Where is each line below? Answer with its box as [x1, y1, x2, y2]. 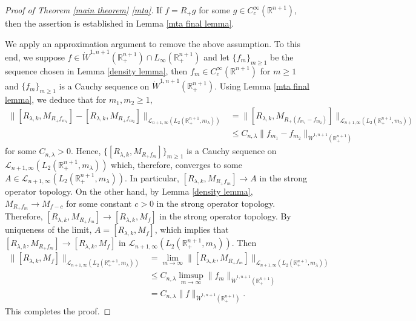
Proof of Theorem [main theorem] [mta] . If [5, 4, 162, 16]
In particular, [130, 171, 179, 184]
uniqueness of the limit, [5, 223, 92, 236]
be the [270, 50, 294, 63]
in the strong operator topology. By [159, 210, 291, 222]
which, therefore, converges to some [111, 158, 242, 170]
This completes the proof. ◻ [5, 305, 111, 317]
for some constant [66, 196, 132, 209]
